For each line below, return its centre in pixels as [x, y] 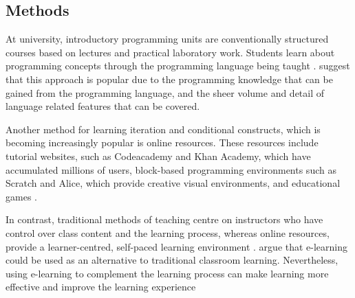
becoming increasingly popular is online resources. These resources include [162, 142]
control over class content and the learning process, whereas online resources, [168, 232]
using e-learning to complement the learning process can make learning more [167, 273]
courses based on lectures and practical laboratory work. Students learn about [170, 52]
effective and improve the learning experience [101, 287]
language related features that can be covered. [103, 106]
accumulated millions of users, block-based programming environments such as [171, 169]
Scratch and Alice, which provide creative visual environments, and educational [173, 183]
